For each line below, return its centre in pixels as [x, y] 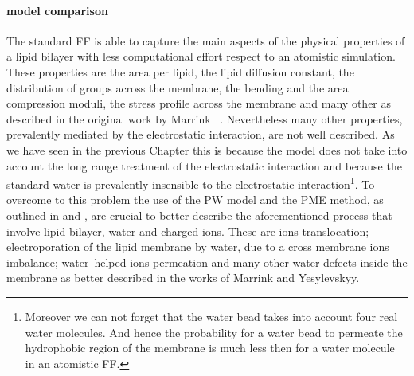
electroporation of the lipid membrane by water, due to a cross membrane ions [198, 247]
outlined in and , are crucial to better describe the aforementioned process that [199, 215]
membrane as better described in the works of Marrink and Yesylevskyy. [183, 278]
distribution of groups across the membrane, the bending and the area [178, 87]
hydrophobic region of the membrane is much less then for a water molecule [210, 348]
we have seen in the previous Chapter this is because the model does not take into [207, 149]
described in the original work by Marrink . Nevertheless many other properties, [205, 118]
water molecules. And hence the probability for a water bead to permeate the [214, 332]
